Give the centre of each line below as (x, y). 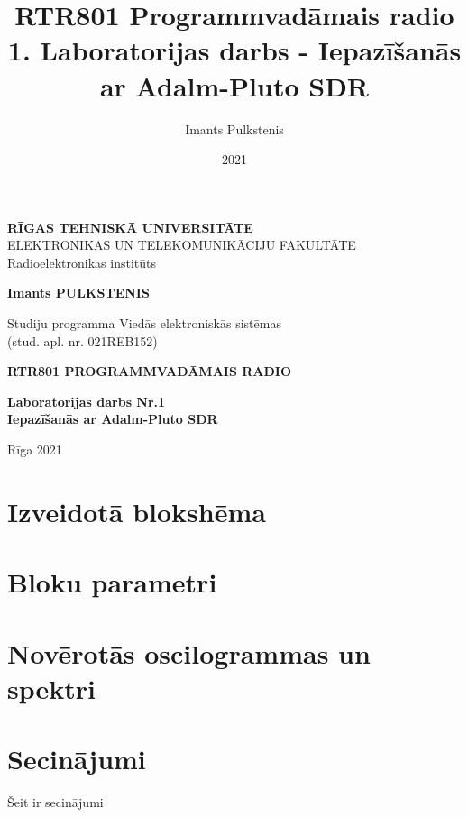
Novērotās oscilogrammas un (189, 652)
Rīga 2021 (35, 450)
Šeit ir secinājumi (55, 802)
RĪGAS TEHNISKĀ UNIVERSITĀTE (130, 227)
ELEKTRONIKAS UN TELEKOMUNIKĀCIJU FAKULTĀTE (182, 245)
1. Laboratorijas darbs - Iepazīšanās (234, 50)
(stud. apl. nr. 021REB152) (83, 340)
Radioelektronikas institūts (82, 262)
